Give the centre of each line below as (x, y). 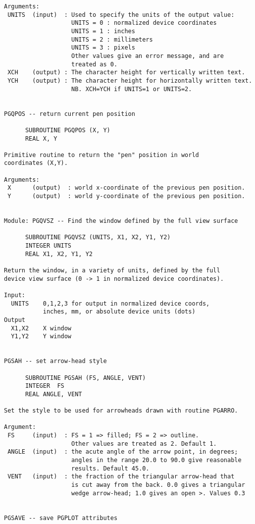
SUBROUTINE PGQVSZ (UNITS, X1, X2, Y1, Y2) (98, 237)
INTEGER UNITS (48, 246)
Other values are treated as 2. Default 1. (144, 444)
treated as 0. (95, 64)
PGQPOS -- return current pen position (70, 114)
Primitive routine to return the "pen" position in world (102, 155)
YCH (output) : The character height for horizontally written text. (130, 80)
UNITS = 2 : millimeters (112, 39)
